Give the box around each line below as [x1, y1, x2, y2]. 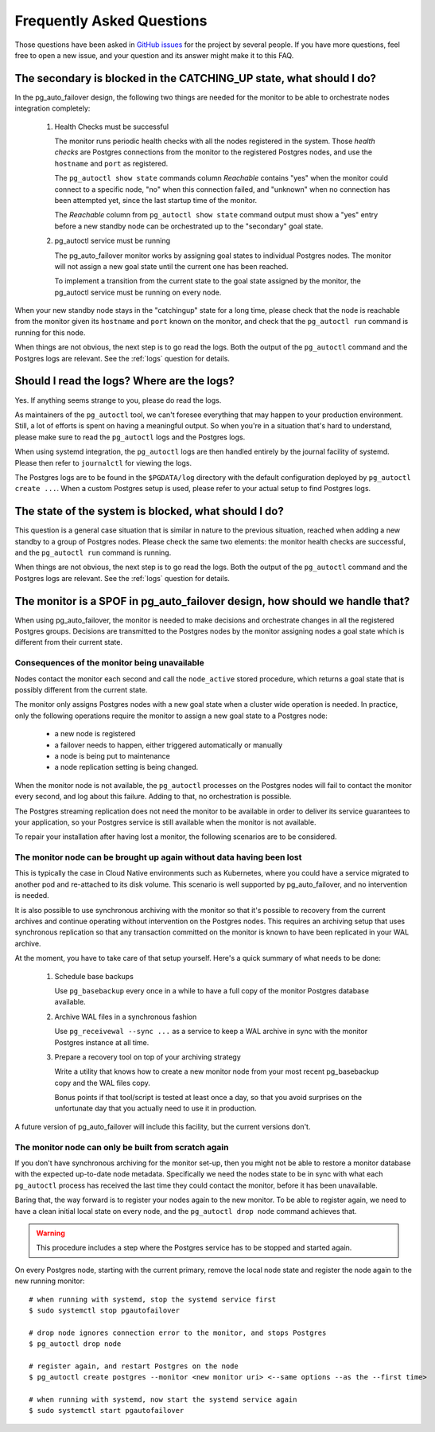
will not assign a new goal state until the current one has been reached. [54, 261, 289, 271]
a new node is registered [54, 729, 136, 739]
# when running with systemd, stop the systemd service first [29, 1294, 277, 1304]
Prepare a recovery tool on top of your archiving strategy [54, 1052, 242, 1062]
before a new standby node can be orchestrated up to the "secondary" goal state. [54, 221, 324, 231]
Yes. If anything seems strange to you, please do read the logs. [14, 395, 222, 405]
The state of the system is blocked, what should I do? [14, 505, 284, 518]
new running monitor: [14, 1276, 85, 1286]
